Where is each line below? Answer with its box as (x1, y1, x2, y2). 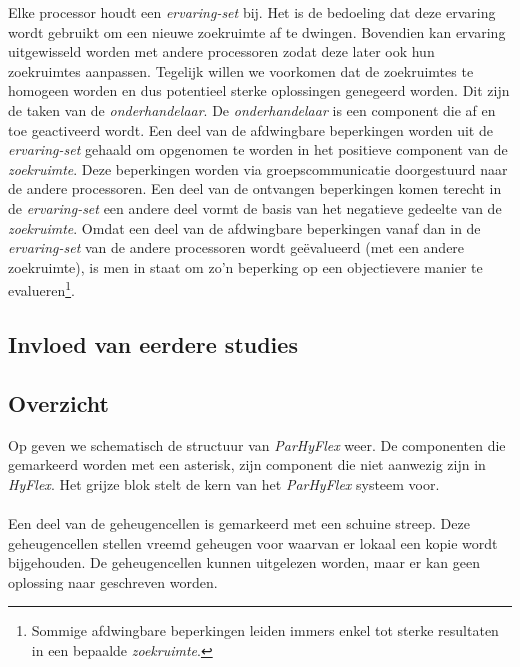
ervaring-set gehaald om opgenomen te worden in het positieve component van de (8, 139, 508, 160)
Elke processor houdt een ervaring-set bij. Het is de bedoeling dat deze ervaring (8, 2, 496, 22)
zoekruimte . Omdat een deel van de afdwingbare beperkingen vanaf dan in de (8, 217, 481, 238)
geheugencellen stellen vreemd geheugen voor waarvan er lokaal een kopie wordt (8, 532, 498, 553)
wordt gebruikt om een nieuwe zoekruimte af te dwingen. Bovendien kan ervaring (8, 21, 506, 42)
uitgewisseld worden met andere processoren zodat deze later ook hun (8, 41, 435, 62)
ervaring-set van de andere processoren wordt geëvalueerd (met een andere (8, 237, 465, 258)
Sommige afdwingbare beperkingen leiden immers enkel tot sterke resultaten (31, 620, 499, 641)
